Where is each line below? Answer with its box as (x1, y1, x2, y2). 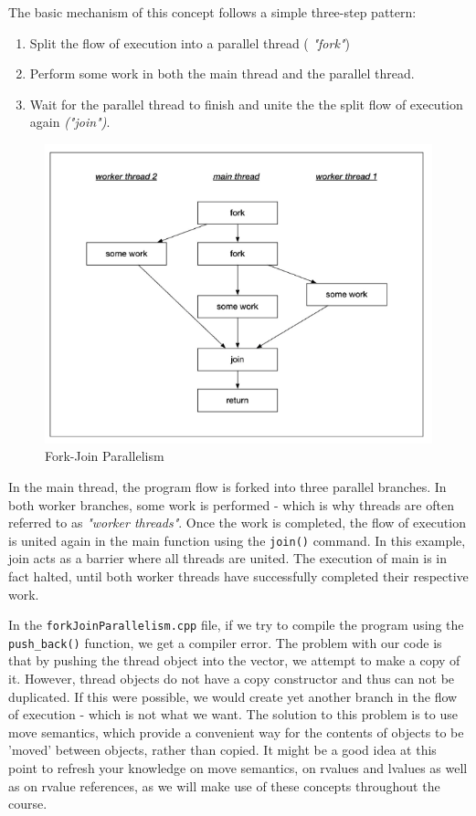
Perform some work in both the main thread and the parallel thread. (29, 64, 415, 83)
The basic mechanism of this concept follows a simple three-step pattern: (8, 3, 417, 21)
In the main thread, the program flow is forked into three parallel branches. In (8, 476, 447, 496)
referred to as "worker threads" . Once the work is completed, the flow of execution (8, 513, 466, 532)
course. (8, 794, 48, 813)
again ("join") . (29, 112, 111, 131)
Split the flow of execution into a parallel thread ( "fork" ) (29, 33, 350, 52)
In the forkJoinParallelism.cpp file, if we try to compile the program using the (8, 615, 464, 634)
